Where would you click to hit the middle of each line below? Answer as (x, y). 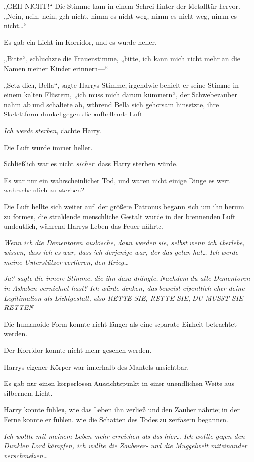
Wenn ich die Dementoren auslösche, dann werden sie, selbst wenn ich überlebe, (124, 242)
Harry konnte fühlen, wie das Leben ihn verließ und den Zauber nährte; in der (122, 409)
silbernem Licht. (28, 393)
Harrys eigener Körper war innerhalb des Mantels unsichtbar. (96, 366)
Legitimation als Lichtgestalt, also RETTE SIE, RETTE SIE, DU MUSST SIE (124, 297)
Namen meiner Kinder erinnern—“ (56, 68)
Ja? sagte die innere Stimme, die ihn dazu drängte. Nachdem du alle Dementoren (127, 278)
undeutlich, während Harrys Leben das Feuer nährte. (84, 226)
